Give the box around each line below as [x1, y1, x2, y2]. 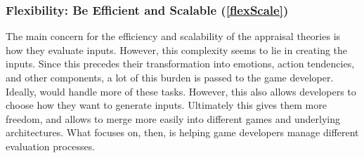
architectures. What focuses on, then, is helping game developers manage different [6, 125, 359, 140]
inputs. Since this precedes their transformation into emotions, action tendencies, [6, 56, 355, 71]
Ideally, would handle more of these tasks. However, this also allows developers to [6, 84, 356, 98]
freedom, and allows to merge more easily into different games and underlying [6, 111, 341, 126]
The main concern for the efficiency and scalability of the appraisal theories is [6, 29, 341, 44]
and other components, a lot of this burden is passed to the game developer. [6, 70, 334, 84]
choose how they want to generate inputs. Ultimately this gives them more [6, 98, 327, 112]
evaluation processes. [6, 138, 96, 153]
